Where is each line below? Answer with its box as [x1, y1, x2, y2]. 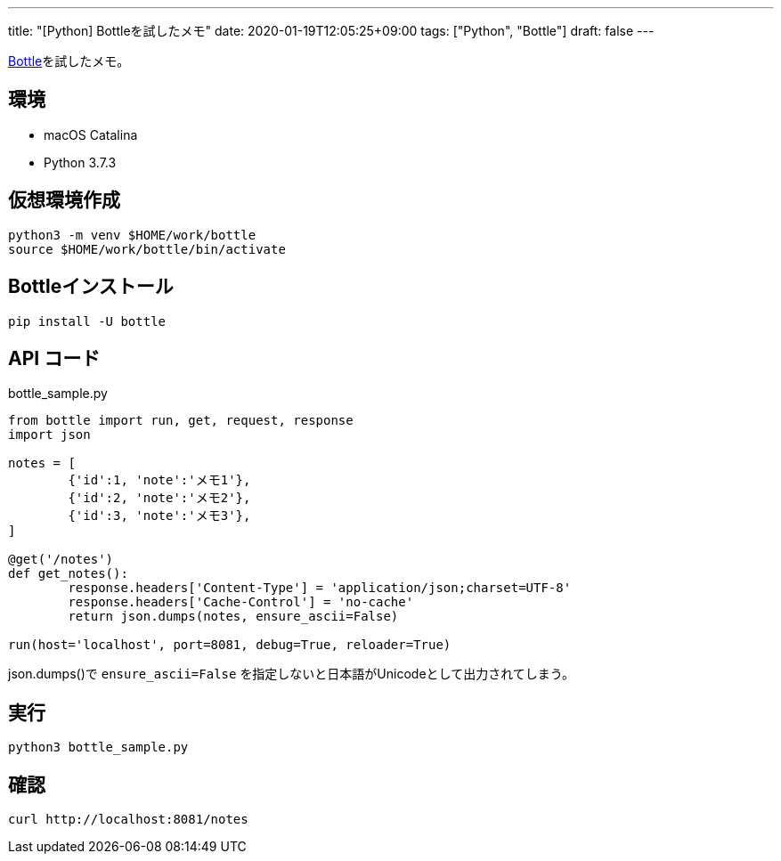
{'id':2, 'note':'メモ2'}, [68, 491, 251, 506]
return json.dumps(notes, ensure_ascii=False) [68, 609, 399, 624]
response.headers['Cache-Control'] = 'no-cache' [68, 595, 414, 610]
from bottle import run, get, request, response [8, 413, 354, 428]
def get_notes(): [8, 566, 128, 581]
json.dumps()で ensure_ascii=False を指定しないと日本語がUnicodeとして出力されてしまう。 [8, 666, 574, 682]
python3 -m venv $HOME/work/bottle [8, 227, 256, 242]
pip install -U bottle [8, 313, 167, 329]
